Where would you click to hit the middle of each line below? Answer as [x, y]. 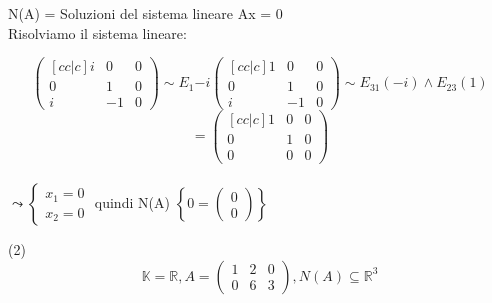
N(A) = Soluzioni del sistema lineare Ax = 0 [145, 13]
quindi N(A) [132, 202]
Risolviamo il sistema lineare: [97, 32]
